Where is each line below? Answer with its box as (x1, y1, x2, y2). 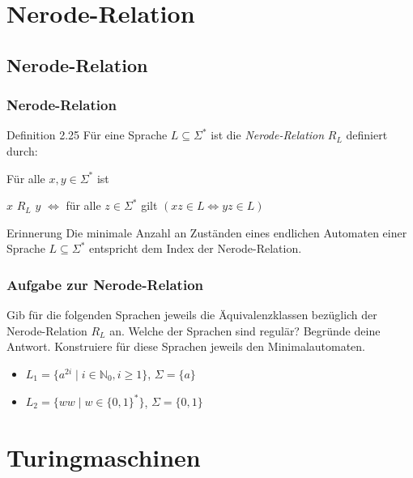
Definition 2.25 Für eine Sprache (6, 126, 168, 143)
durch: (6, 142, 38, 159)
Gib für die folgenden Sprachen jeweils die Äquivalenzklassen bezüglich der (6, 306, 377, 323)
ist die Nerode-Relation (211, 126, 325, 143)
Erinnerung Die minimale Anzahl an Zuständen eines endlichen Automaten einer (6, 224, 407, 241)
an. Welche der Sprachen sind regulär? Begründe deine (109, 322, 381, 339)
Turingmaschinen (6, 440, 201, 473)
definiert (346, 126, 388, 143)
